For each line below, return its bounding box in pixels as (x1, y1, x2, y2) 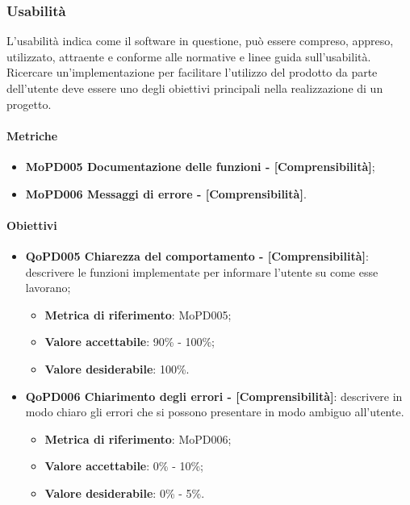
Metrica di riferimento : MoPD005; (44, 306, 232, 323)
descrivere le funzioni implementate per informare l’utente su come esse (25, 263, 379, 280)
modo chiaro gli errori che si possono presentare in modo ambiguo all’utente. (25, 403, 404, 420)
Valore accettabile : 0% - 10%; (44, 457, 204, 474)
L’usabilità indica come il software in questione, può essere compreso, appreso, (6, 32, 394, 49)
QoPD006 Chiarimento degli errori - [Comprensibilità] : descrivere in (25, 387, 403, 404)
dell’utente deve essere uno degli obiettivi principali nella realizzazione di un (6, 80, 383, 96)
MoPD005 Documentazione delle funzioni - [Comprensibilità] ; (25, 157, 375, 174)
